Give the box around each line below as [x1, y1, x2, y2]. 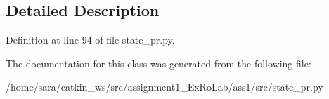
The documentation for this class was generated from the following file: [6, 55, 311, 70]
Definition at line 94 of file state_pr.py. [6, 32, 175, 47]
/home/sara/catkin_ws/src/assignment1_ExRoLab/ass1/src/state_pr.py [6, 79, 323, 94]
